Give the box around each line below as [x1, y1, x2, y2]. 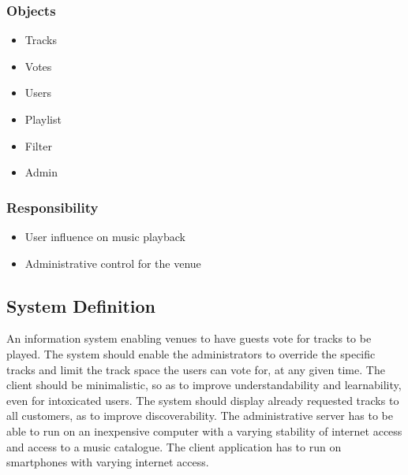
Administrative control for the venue [24, 254, 201, 271]
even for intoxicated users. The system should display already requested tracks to [6, 392, 399, 408]
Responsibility [6, 197, 99, 217]
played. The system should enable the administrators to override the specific [6, 345, 376, 362]
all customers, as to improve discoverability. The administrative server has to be [6, 407, 393, 424]
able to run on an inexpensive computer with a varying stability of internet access [6, 422, 402, 439]
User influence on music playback [24, 228, 185, 244]
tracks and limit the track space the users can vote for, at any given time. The [6, 361, 385, 377]
